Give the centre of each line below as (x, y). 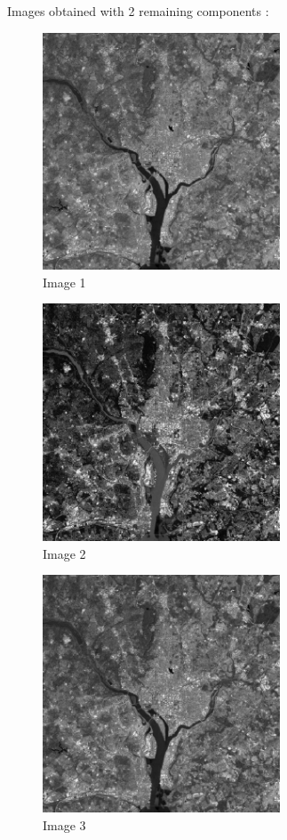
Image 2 (64, 553)
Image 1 (64, 282)
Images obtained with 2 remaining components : (138, 11)
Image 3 (64, 824)
